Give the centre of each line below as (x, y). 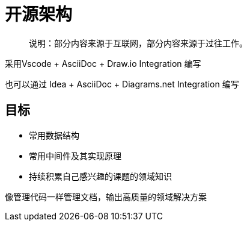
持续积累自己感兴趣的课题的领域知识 (100, 176)
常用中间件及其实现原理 (75, 155)
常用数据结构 (54, 135)
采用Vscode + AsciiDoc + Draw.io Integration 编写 (103, 63)
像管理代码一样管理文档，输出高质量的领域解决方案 (106, 196)
